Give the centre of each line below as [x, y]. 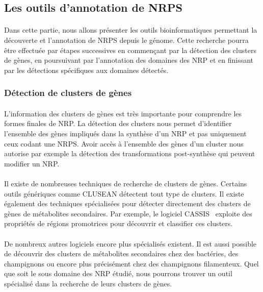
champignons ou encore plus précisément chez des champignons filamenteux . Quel [131, 263]
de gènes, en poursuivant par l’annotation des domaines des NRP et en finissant [129, 60]
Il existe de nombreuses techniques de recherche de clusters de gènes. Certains [126, 183]
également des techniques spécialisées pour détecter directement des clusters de [127, 203]
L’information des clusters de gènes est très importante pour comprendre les [123, 113]
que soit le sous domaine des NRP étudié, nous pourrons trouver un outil [118, 273]
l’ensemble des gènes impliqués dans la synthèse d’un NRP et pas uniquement [125, 133]
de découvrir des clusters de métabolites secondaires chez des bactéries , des [121, 253]
